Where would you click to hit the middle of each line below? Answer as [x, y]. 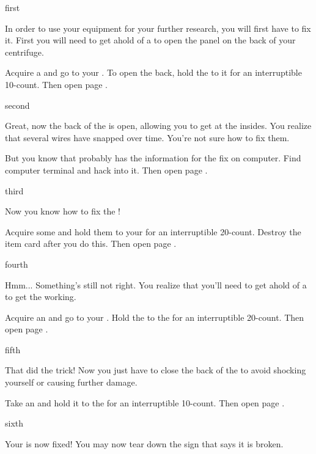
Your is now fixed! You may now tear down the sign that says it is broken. [144, 443]
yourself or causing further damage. [71, 382]
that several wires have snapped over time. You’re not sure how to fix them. [147, 137]
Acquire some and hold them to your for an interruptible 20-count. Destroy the [153, 231]
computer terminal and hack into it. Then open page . [106, 170]
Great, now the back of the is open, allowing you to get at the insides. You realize [158, 126]
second [17, 105]
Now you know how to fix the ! [63, 211]
